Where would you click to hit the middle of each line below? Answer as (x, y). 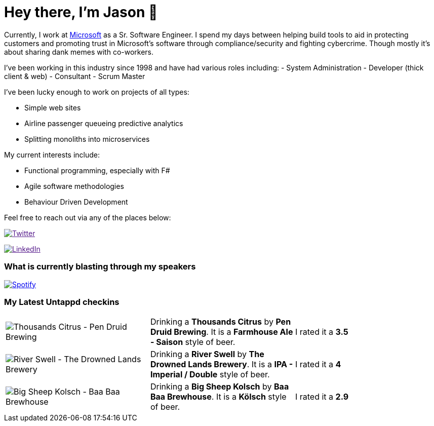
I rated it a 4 (318, 364)
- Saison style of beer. (193, 342)
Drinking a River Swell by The (207, 354)
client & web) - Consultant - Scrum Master (75, 76)
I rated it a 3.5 (322, 332)
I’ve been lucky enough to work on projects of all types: (97, 92)
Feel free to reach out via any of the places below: (88, 217)
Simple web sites (53, 107)
